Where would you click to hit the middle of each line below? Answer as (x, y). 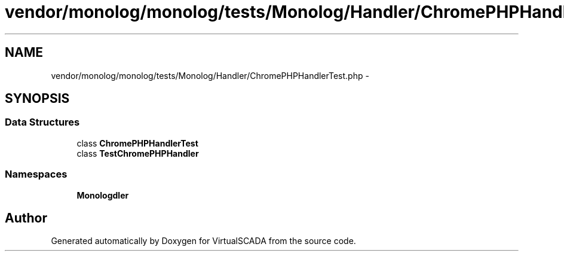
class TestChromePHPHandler (138, 153)
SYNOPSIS (37, 99)
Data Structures (42, 122)
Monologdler (103, 195)
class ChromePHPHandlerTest (137, 143)
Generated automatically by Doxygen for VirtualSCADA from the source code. (203, 241)
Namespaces (36, 174)
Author (26, 218)
